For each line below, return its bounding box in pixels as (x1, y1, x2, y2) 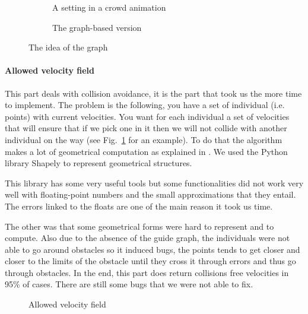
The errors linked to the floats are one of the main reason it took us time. (5, 199, 273, 212)
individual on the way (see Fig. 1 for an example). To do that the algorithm (5, 133, 282, 145)
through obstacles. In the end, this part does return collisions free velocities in (5, 266, 289, 278)
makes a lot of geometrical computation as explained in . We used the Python (5, 145, 288, 157)
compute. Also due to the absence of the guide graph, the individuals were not (5, 231, 290, 244)
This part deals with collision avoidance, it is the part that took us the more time (5, 87, 302, 99)
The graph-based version (52, 21, 142, 33)
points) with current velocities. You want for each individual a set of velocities (5, 110, 290, 122)
